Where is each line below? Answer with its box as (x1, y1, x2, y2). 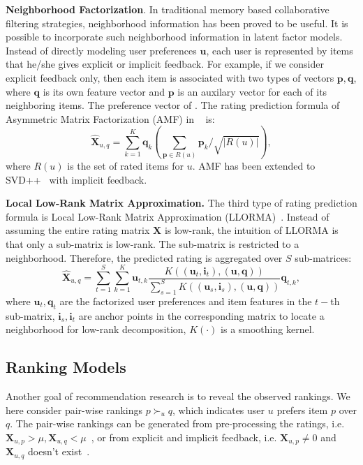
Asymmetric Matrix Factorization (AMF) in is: (6, 111, 215, 126)
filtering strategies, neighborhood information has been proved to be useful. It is (6, 15, 348, 30)
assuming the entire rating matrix (6, 223, 150, 237)
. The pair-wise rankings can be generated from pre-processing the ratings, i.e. (10, 416, 345, 431)
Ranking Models (6, 356, 126, 378)
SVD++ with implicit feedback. (6, 172, 147, 186)
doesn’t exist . (27, 444, 90, 459)
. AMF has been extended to (192, 158, 316, 173)
